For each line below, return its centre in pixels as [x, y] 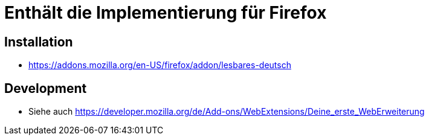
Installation [39, 42]
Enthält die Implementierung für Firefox [166, 13]
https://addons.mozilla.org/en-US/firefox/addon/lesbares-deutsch [160, 65]
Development [46, 88]
